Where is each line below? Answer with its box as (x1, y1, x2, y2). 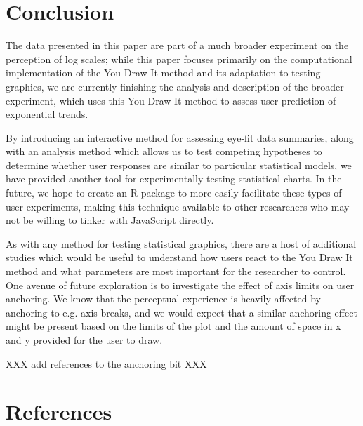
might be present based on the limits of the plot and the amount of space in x (6, 319, 341, 333)
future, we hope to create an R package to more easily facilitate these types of (6, 185, 342, 200)
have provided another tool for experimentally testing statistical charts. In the (6, 171, 342, 186)
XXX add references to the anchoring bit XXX (6, 356, 207, 371)
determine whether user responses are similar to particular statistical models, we (6, 157, 352, 172)
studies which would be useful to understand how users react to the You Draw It (6, 250, 353, 265)
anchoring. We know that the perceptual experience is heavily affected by (6, 291, 321, 306)
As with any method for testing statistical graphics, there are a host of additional (6, 236, 357, 251)
